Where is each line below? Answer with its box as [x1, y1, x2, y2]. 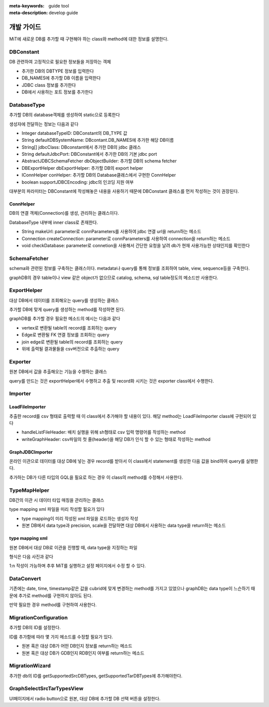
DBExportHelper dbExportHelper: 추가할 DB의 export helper [21, 165, 143, 171]
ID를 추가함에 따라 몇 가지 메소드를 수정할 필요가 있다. [9, 634, 113, 640]
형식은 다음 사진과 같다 [9, 553, 53, 559]
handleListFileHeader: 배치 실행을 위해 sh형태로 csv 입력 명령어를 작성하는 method [21, 429, 186, 435]
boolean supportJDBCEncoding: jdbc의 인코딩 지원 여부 [21, 179, 134, 185]
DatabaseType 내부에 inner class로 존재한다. [9, 219, 98, 225]
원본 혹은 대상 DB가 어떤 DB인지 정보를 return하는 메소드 [21, 643, 133, 649]
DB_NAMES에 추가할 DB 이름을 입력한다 [21, 75, 101, 81]
